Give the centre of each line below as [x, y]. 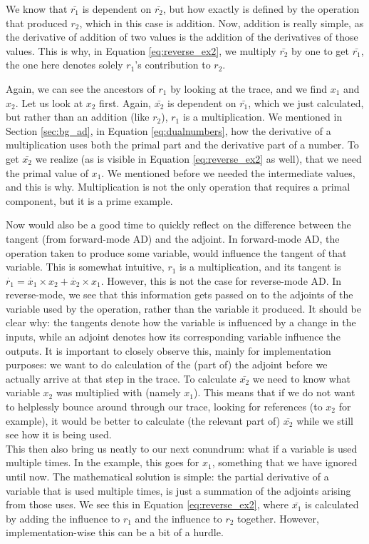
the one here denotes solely [64, 65]
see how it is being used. [59, 434]
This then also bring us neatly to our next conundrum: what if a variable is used [182, 448]
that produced [37, 22]
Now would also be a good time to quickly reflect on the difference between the [178, 225]
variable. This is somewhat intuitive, [85, 267]
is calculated [332, 504]
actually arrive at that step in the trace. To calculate [121, 378]
